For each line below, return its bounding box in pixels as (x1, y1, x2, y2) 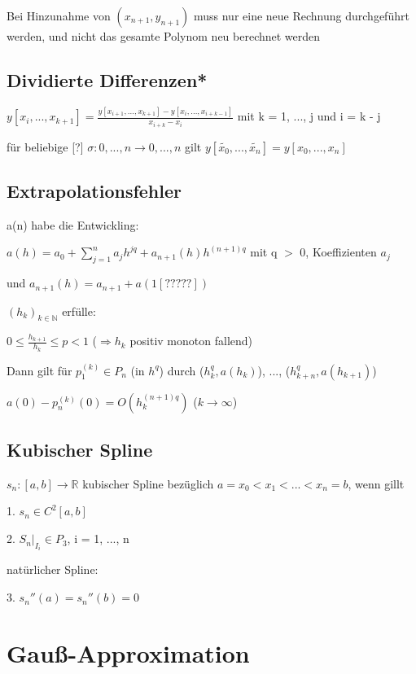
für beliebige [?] (7, 138, 84, 155)
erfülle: (62, 302, 96, 319)
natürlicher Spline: (7, 561, 99, 578)
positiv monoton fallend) (129, 332, 253, 349)
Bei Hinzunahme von (7, 7, 111, 24)
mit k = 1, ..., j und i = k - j (237, 107, 381, 125)
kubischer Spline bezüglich (82, 475, 214, 492)
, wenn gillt (348, 475, 405, 492)
